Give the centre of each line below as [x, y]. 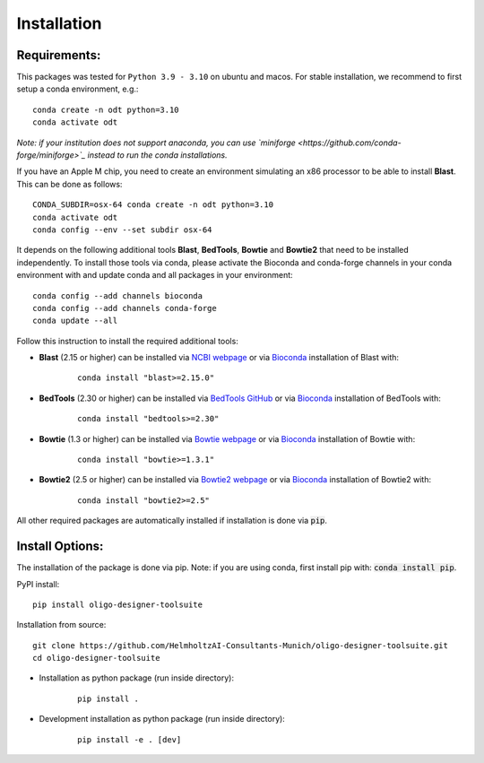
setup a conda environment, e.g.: [78, 89]
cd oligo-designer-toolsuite [96, 658]
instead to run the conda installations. [157, 155]
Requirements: [59, 55]
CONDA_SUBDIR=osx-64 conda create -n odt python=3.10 [153, 205]
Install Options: [60, 546]
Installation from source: [61, 625]
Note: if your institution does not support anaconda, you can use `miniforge [156, 143]
